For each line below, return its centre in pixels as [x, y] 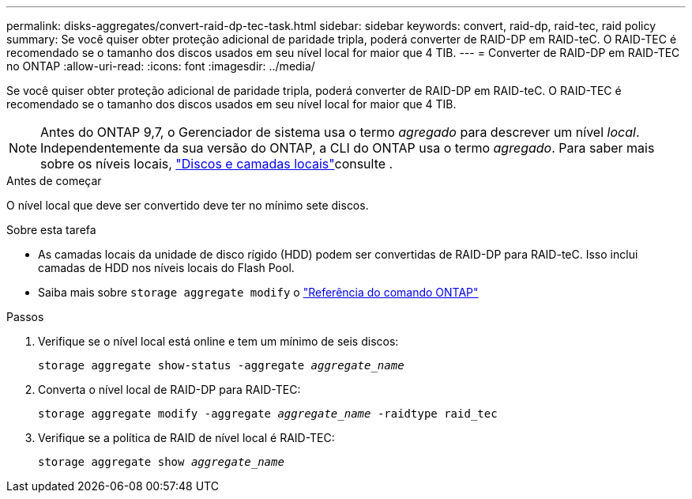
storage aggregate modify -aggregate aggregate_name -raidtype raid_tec [268, 414]
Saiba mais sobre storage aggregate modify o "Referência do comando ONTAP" [258, 292]
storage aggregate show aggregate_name [161, 462]
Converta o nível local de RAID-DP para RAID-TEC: [169, 389]
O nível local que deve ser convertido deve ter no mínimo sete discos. [188, 205]
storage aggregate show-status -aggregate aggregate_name [221, 365]
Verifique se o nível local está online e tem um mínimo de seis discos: [218, 341]
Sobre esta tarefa [51, 230]
